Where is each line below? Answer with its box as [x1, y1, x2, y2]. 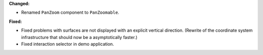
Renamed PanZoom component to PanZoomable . [21, 10, 119, 16]
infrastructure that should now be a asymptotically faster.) [21, 34, 138, 40]
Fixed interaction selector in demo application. [21, 41, 114, 47]
